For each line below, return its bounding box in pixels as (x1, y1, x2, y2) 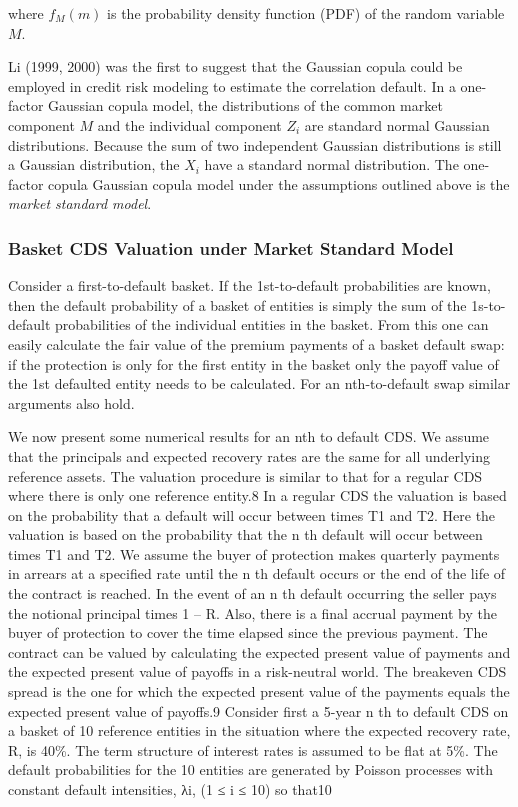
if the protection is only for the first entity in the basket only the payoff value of (8, 353, 499, 374)
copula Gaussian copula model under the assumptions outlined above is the (48, 173, 510, 194)
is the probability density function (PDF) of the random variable (107, 3, 505, 23)
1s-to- (471, 294, 506, 315)
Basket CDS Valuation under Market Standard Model (8, 235, 454, 260)
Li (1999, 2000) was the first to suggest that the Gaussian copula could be (8, 56, 463, 77)
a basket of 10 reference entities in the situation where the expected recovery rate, (8, 720, 511, 741)
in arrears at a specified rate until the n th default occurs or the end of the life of (8, 563, 506, 584)
